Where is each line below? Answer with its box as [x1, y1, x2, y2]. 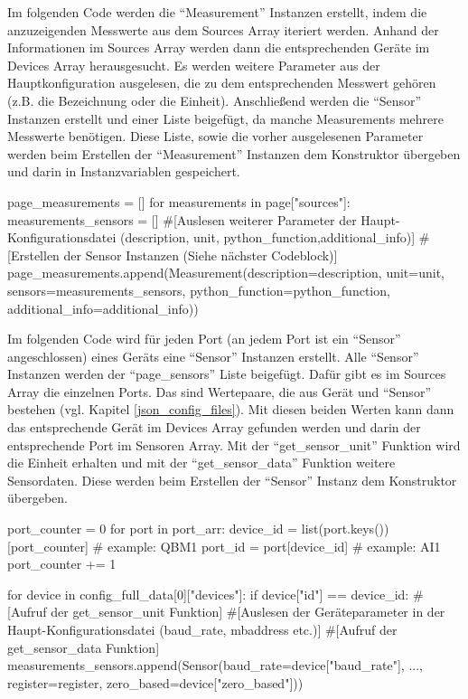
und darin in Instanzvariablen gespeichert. [7, 162, 240, 181]
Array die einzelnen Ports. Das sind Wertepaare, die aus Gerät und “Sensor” [7, 382, 431, 401]
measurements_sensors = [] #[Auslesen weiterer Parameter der [7, 210, 357, 229]
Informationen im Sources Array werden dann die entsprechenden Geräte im [7, 38, 430, 57]
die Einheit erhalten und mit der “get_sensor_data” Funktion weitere [7, 453, 396, 472]
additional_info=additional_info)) [7, 298, 199, 317]
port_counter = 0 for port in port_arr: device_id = [7, 519, 298, 538]
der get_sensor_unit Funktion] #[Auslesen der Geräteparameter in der [51, 602, 445, 621]
